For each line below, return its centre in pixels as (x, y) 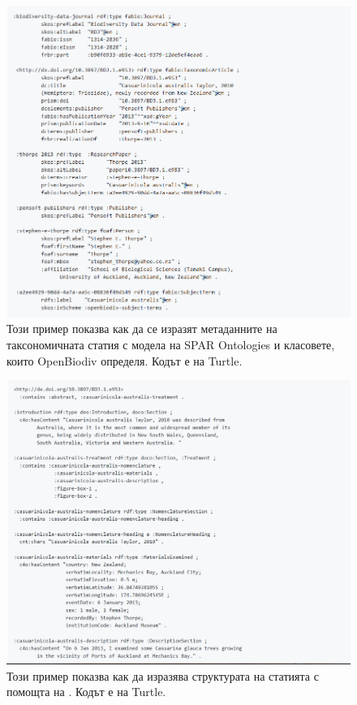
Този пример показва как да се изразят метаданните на (142, 329)
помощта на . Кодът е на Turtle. (86, 692)
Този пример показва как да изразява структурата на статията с (163, 675)
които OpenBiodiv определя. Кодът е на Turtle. (125, 360)
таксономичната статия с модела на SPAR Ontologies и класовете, (171, 345)
